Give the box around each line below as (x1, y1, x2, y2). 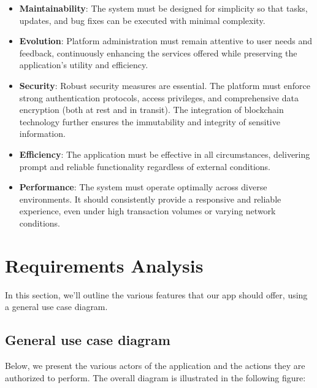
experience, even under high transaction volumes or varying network (19, 204, 276, 217)
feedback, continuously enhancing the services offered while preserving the (19, 46, 297, 59)
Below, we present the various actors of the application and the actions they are (5, 359, 305, 372)
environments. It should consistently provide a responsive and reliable (19, 192, 281, 205)
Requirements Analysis (5, 252, 204, 277)
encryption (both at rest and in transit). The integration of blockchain (19, 103, 284, 116)
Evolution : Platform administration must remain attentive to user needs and (19, 34, 313, 47)
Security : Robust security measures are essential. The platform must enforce (19, 79, 310, 91)
